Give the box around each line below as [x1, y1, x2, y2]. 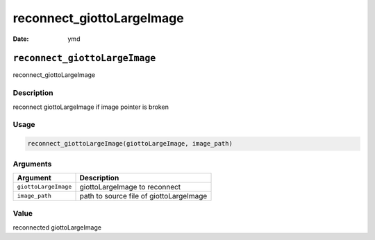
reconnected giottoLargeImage [12, 223, 102, 232]
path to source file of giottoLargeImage [79, 191, 208, 200]
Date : [12, 35, 29, 43]
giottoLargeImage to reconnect [79, 182, 181, 191]
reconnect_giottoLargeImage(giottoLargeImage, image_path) [27, 139, 233, 148]
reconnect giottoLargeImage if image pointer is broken [12, 103, 169, 111]
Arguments [12, 159, 52, 169]
